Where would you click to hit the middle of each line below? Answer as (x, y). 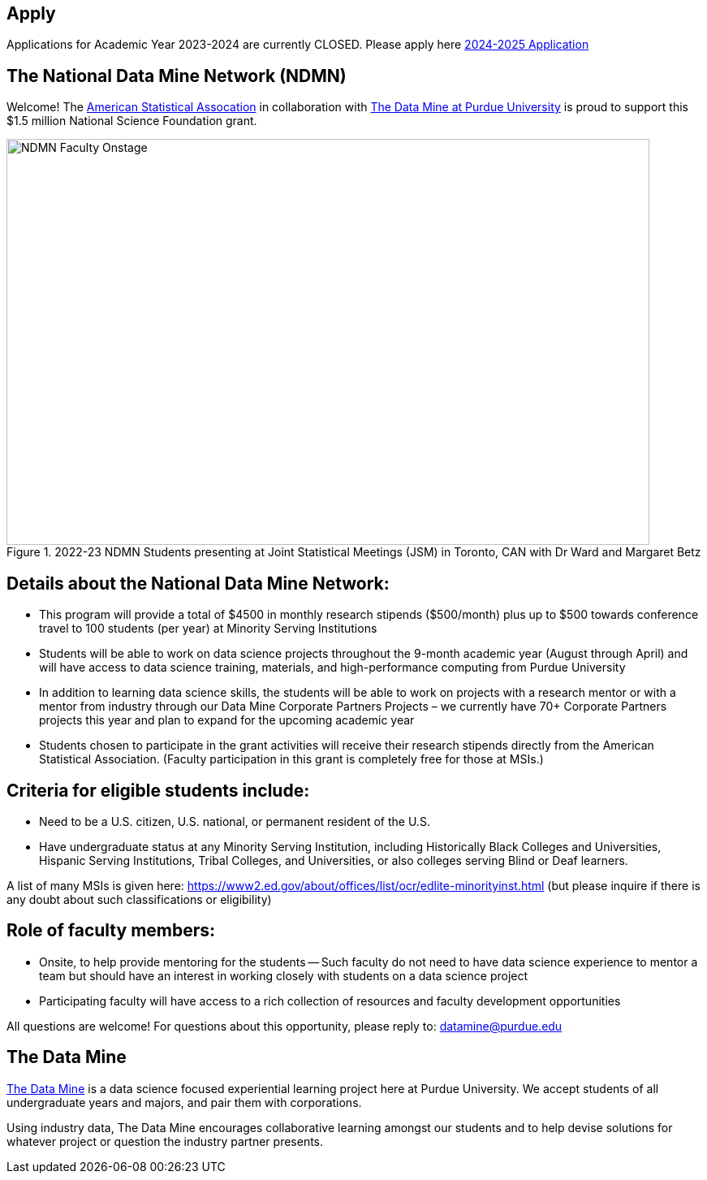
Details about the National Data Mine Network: (198, 583)
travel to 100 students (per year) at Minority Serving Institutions (208, 629)
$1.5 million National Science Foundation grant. (132, 121)
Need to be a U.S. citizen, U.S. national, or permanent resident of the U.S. (235, 821)
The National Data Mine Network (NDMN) (177, 76)
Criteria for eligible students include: (158, 790)
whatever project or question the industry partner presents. (165, 1141)
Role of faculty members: (111, 931)
